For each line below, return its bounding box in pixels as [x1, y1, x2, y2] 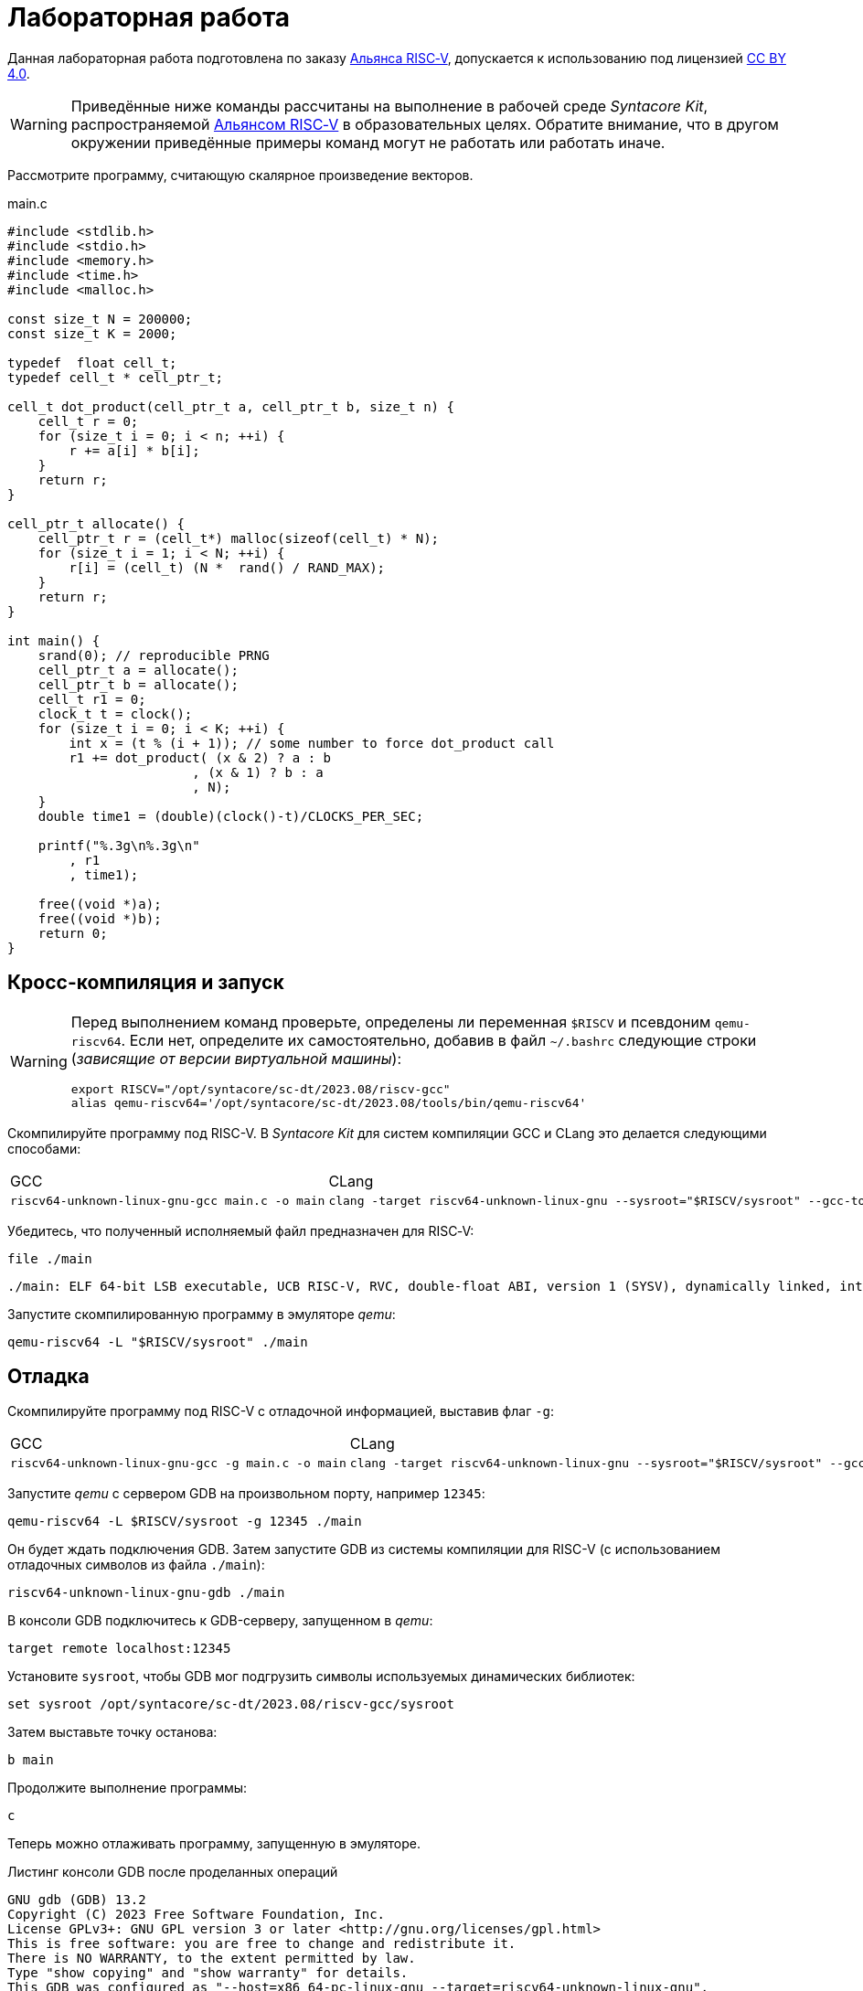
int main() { [7, 633, 101, 648]
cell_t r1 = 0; [37, 691, 146, 707]
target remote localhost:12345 [7, 1641, 231, 1656]
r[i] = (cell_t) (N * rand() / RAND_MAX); [69, 559, 386, 575]
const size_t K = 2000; [7, 325, 177, 341]
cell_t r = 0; [37, 413, 139, 429]
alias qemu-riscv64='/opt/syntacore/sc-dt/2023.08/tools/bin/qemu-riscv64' [70, 1095, 587, 1110]
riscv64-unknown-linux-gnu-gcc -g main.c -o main [10, 1456, 346, 1471]
